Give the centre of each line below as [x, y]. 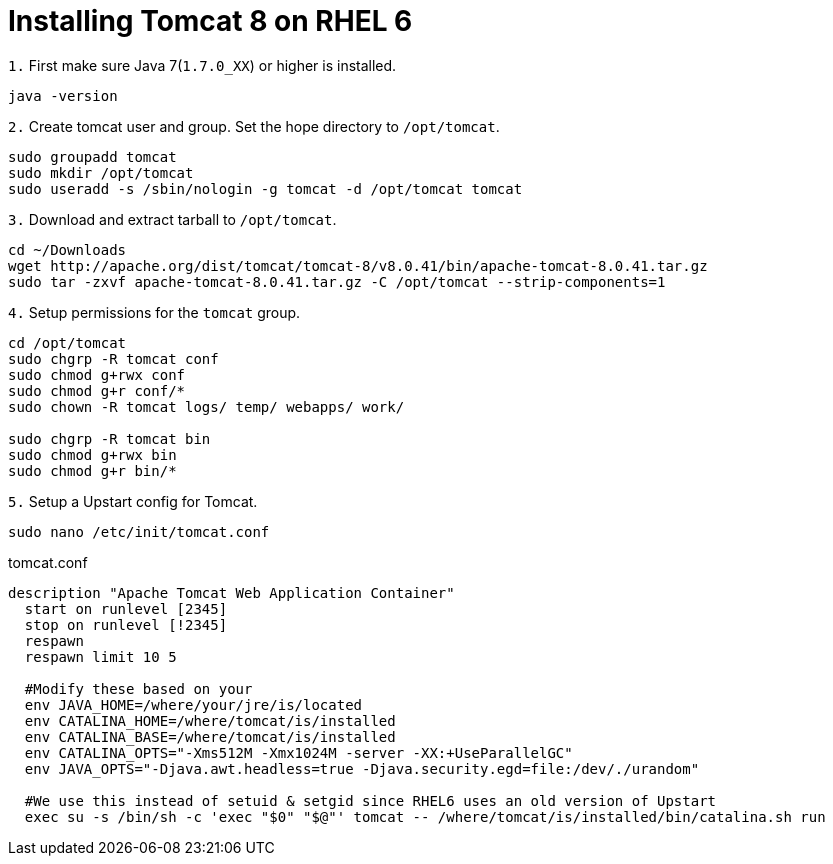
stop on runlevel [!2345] [126, 624]
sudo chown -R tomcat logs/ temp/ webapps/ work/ [206, 406]
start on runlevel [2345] [126, 608]
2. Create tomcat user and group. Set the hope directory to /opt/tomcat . [254, 126]
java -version [63, 95]
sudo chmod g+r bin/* [92, 470]
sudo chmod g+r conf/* [97, 390]
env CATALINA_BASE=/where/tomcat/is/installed [210, 736]
